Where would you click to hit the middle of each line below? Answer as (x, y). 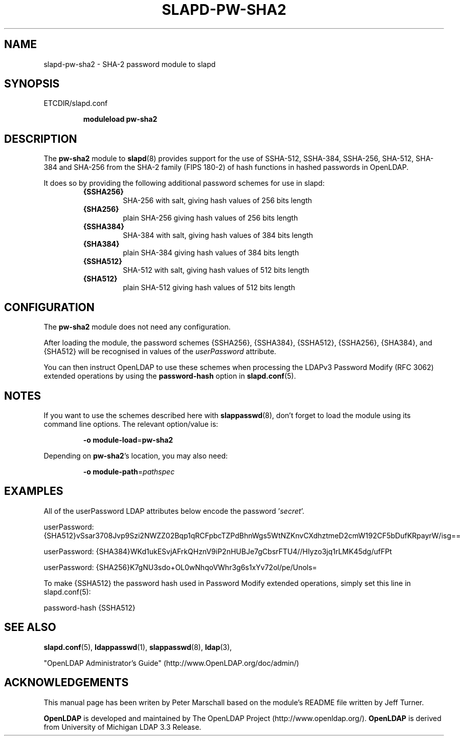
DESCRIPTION (41, 139)
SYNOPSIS (32, 84)
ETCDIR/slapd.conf (76, 103)
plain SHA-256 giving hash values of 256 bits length (211, 218)
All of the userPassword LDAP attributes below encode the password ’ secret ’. (174, 511)
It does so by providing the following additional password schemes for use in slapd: (184, 183)
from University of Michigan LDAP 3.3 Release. (123, 727)
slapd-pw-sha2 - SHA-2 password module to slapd (130, 64)
